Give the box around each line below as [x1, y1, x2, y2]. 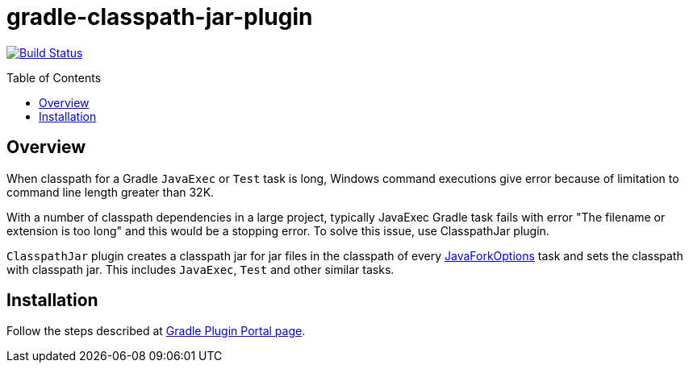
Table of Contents [6, 70, 102, 85]
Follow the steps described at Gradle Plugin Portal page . [6, 324, 306, 338]
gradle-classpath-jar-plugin [6, 3, 313, 31]
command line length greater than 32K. [6, 184, 215, 199]
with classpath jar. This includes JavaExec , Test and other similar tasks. [6, 262, 395, 276]
